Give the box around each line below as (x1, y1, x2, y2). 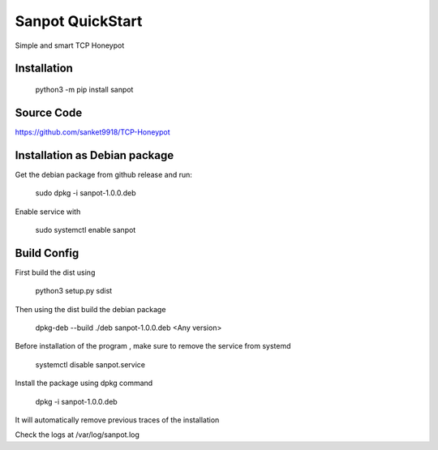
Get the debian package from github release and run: (15, 169, 192, 179)
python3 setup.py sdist (35, 286, 113, 296)
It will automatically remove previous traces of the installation (15, 414, 220, 425)
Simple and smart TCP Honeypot (15, 41, 125, 50)
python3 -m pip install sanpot (35, 84, 134, 94)
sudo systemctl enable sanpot (35, 225, 136, 234)
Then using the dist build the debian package (15, 304, 166, 314)
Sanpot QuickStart (15, 12, 143, 30)
